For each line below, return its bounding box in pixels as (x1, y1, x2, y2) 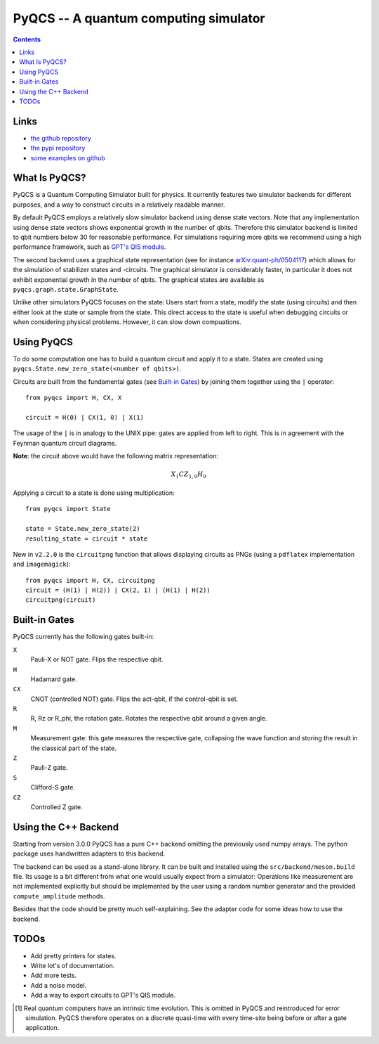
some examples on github (30, 153, 105, 162)
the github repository (30, 134, 91, 142)
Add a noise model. (30, 981, 87, 989)
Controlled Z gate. (30, 803, 84, 811)
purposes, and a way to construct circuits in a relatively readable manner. (13, 200, 225, 209)
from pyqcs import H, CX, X (25, 394, 122, 402)
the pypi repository (30, 144, 86, 153)
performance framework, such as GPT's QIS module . (13, 243, 166, 251)
